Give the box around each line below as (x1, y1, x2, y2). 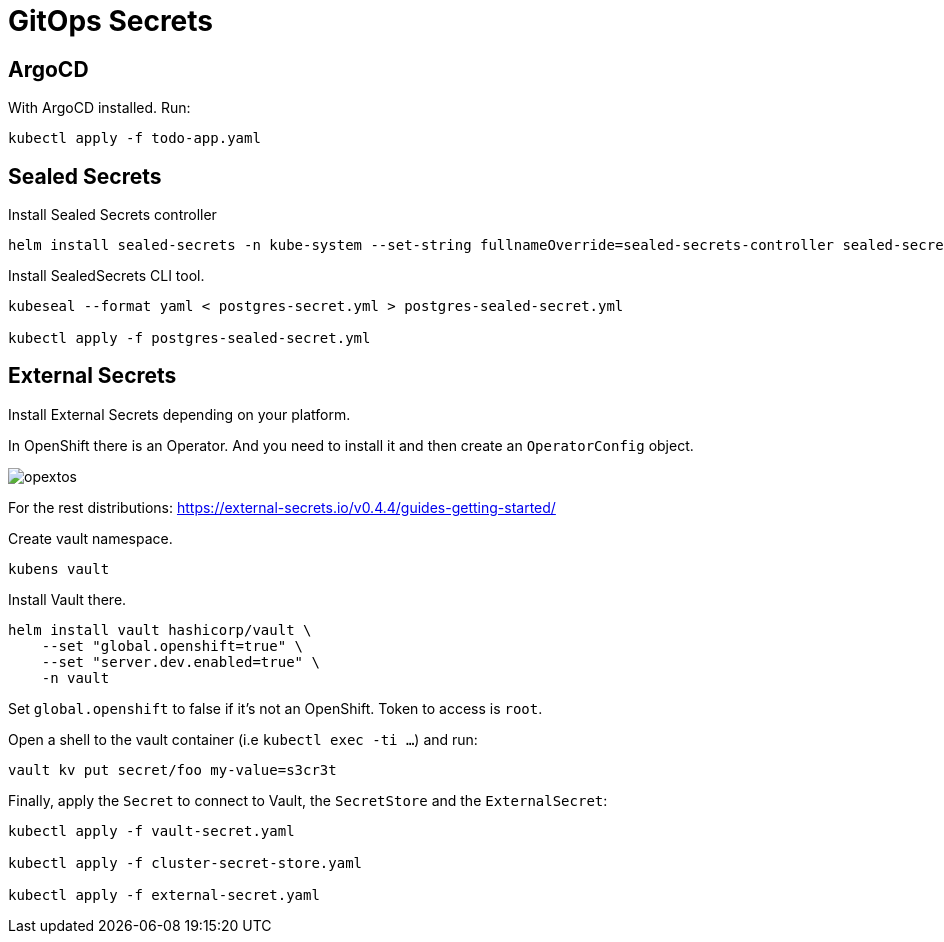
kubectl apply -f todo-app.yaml (8, 130, 261, 147)
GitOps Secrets (8, 4, 214, 38)
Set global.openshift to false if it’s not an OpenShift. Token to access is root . (8, 699, 543, 717)
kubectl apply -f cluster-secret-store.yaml (8, 854, 363, 871)
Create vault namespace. (8, 529, 173, 547)
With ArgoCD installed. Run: (8, 99, 191, 117)
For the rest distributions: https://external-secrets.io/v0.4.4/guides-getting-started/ (8, 498, 556, 516)
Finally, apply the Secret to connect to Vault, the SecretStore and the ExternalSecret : (8, 791, 608, 809)
